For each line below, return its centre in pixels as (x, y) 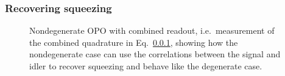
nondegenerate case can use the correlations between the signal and (155, 54)
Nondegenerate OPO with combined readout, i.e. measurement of (152, 30)
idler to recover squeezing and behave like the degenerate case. (146, 66)
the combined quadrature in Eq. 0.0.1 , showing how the (134, 42)
